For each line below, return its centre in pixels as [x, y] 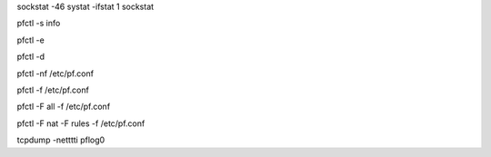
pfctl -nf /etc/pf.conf [55, 74]
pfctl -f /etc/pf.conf [53, 90]
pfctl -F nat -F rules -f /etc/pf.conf [81, 123]
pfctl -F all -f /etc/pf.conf [64, 107]
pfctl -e [30, 40]
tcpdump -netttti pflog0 [61, 140]
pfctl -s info [39, 24]
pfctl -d [31, 57]
